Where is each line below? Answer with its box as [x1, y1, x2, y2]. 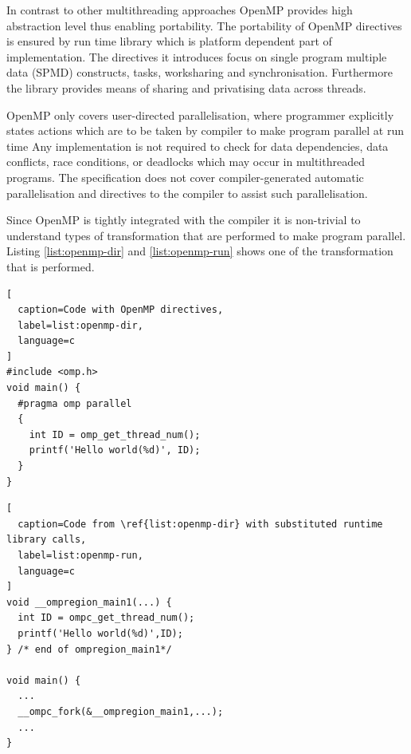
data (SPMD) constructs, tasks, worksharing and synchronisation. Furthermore [6, 64, 393, 81]
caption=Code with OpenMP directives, [18, 304, 224, 316]
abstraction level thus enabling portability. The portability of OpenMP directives [6, 17, 402, 34]
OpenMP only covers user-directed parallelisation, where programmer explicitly [6, 106, 394, 123]
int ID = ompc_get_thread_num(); [18, 612, 195, 624]
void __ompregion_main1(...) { [6, 596, 172, 608]
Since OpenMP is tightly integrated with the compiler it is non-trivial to [6, 211, 361, 228]
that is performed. [6, 258, 95, 274]
